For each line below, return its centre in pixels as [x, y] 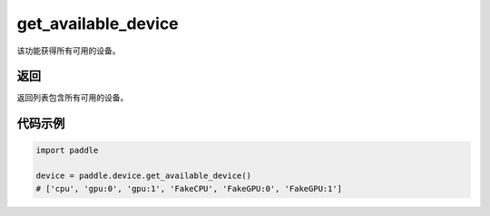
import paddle [67, 150]
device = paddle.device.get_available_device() [143, 176]
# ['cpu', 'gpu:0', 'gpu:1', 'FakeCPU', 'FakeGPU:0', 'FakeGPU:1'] [189, 188]
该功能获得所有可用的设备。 [69, 51]
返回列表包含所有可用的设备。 [73, 98]
